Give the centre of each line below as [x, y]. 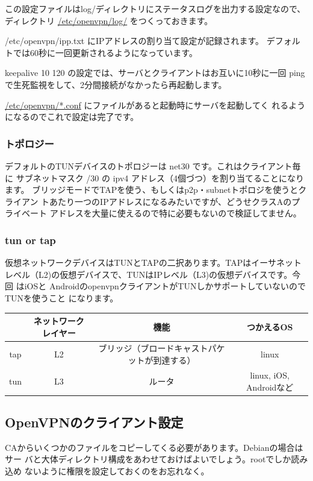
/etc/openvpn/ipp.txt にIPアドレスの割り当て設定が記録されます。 [135, 41]
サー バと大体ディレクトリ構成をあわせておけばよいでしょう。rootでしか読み [156, 459]
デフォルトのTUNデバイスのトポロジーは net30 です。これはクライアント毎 [153, 165]
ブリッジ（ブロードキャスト [153, 348]
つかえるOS [270, 326]
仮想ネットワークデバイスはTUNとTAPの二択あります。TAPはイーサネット [153, 263]
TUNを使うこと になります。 [62, 297]
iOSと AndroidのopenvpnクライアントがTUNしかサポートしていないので [165, 286]
